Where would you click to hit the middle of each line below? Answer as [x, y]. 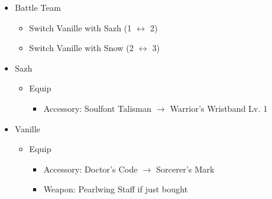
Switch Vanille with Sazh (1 [80, 27]
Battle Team [38, 7]
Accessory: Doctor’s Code [91, 169]
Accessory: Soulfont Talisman [97, 108]
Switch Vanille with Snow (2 [82, 48]
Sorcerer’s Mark [185, 169]
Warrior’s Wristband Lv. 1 [219, 108]
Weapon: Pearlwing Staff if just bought [116, 189]
